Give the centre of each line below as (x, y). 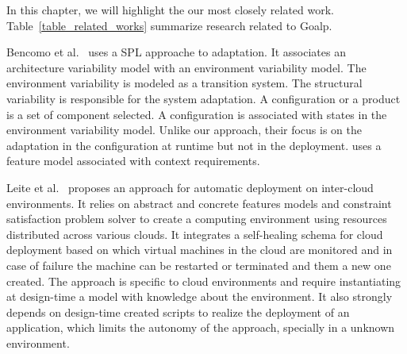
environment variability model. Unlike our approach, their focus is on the (184, 130)
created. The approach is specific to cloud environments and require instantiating (204, 281)
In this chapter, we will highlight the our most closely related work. (170, 10)
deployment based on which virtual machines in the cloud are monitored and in (200, 250)
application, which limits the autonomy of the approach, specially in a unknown (201, 327)
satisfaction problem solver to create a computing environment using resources (197, 219)
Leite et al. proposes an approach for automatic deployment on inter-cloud (190, 187)
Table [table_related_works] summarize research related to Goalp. (169, 25)
